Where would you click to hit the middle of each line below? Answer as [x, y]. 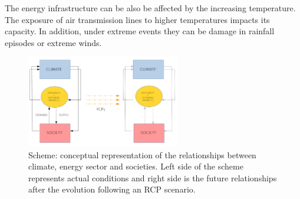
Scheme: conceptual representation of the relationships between [142, 154]
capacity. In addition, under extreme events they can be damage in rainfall [140, 31]
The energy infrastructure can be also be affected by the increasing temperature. [150, 8]
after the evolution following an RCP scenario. [112, 189]
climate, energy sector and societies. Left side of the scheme [136, 166]
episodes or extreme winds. [53, 42]
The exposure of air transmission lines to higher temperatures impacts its [137, 19]
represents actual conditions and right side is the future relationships [153, 177]
